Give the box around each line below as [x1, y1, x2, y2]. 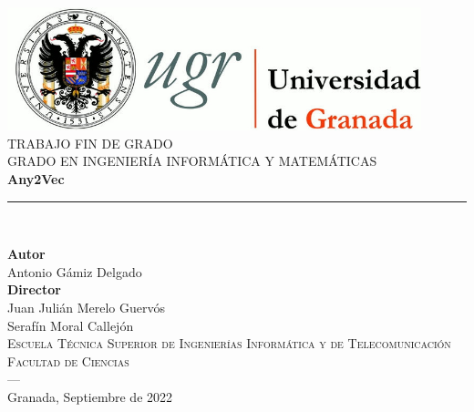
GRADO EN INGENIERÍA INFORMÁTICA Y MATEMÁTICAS [7, 151, 377, 170]
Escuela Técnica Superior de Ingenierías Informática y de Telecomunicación [7, 334, 451, 353]
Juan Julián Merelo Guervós [7, 297, 165, 316]
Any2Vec [7, 169, 65, 188]
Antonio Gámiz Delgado [7, 262, 142, 281]
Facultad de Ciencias [7, 351, 129, 370]
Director [7, 280, 61, 299]
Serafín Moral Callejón [7, 315, 134, 335]
